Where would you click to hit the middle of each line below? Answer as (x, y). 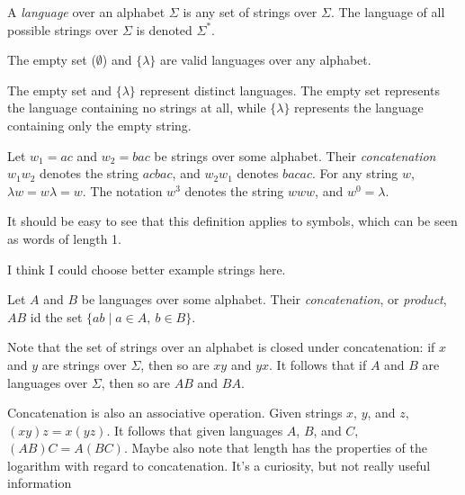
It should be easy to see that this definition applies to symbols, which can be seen (232, 221)
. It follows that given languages (195, 430)
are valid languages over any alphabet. (266, 60)
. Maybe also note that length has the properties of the (276, 448)
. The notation (122, 190)
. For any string (355, 173)
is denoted (164, 29)
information (40, 483)
